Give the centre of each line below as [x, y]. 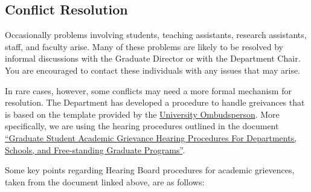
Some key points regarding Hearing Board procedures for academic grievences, [150, 170]
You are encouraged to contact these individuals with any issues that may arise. [153, 70]
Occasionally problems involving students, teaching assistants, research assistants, [156, 35]
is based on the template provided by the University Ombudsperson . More [142, 114]
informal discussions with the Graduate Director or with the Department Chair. [153, 58]
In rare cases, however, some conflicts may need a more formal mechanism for [148, 90]
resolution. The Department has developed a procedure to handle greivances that [155, 102]
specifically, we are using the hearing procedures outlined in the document [142, 126]
